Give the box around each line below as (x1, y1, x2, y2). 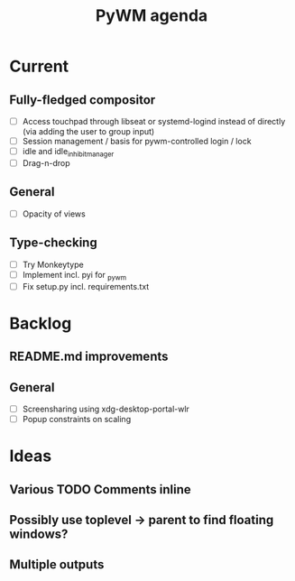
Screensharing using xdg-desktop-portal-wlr (22, 403, 189, 414)
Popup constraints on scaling (22, 414, 132, 425)
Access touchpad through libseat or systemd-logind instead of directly (22, 116, 286, 126)
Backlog (9, 313, 72, 334)
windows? (9, 527, 69, 542)
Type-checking (9, 235, 97, 251)
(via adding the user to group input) (22, 126, 155, 137)
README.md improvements (9, 349, 169, 364)
